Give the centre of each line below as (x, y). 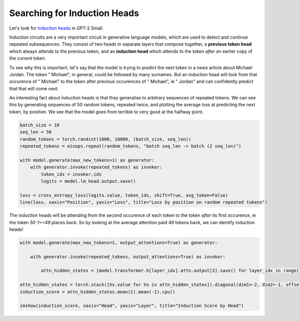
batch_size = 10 (40, 125)
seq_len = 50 (36, 132)
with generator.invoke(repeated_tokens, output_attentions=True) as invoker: (128, 257)
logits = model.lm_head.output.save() (88, 181)
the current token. (28, 58)
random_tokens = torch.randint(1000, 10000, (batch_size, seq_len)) (105, 139)
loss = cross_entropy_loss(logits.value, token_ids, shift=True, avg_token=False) (124, 195)
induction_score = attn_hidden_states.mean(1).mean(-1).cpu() (97, 292)
